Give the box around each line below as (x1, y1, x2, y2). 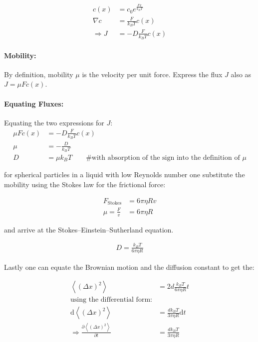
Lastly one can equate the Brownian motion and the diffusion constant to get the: (4, 261, 255, 272)
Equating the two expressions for (4, 117, 104, 127)
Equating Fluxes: (4, 98, 64, 109)
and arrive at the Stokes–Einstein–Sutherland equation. (4, 224, 174, 234)
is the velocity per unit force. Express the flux (82, 69, 223, 79)
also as (231, 69, 252, 79)
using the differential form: (70, 296, 152, 304)
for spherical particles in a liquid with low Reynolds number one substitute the (4, 169, 245, 180)
